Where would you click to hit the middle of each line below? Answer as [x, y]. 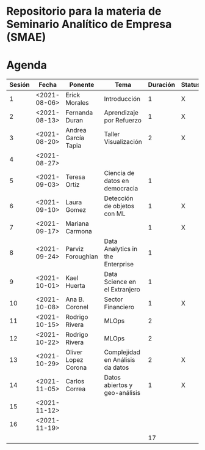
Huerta [75, 286]
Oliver [74, 352]
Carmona [79, 231]
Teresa [75, 177]
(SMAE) [26, 37]
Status [191, 85]
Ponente [82, 85]
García [75, 138]
